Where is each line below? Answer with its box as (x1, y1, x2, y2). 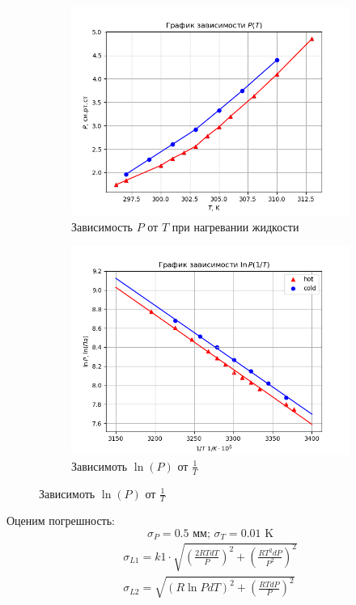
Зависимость (71, 218, 133, 235)
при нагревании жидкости (172, 218, 299, 235)
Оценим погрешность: (6, 512, 116, 529)
